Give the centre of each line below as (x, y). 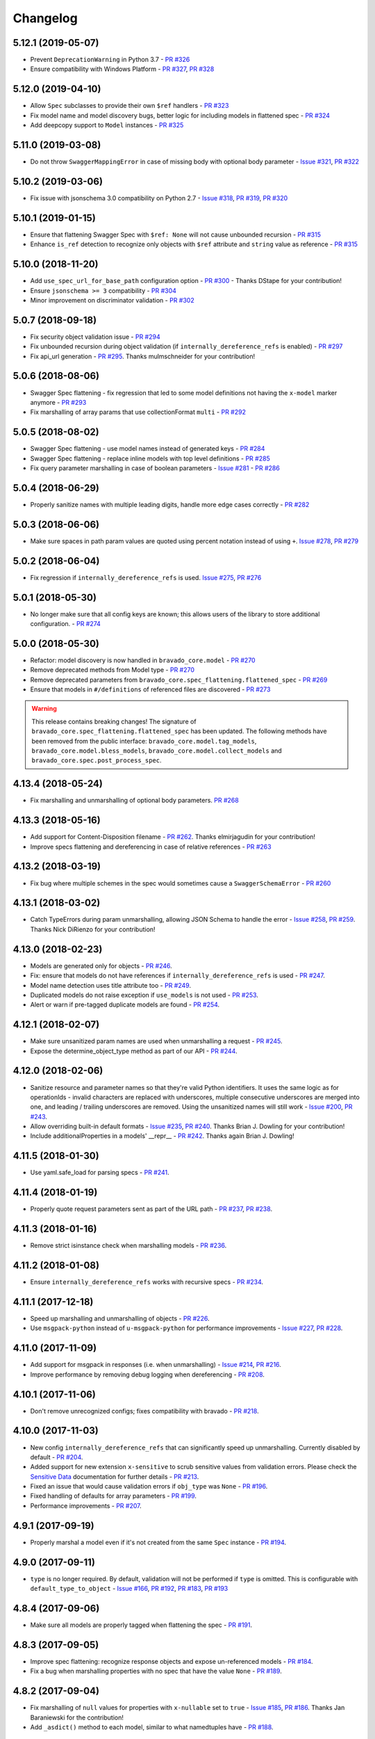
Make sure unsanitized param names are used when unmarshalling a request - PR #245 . (156, 1041)
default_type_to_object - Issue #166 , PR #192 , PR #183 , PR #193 (129, 1589)
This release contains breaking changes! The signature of (114, 721)
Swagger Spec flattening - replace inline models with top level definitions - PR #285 (150, 458)
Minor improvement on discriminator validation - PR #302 (112, 300)
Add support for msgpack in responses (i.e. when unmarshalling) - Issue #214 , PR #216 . (156, 1365)
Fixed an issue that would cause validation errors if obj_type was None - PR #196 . (149, 1486)
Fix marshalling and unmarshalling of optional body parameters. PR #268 (134, 801)
